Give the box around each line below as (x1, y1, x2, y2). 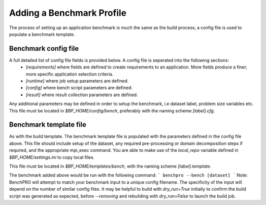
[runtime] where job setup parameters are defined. (26, 78, 129, 84)
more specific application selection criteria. (26, 71, 113, 77)
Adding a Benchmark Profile (9, 7, 127, 18)
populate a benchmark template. (9, 31, 75, 37)
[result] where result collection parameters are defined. (26, 92, 138, 98)
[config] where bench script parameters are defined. (26, 85, 133, 91)
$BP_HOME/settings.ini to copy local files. (9, 154, 95, 160)
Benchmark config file (9, 44, 79, 53)
